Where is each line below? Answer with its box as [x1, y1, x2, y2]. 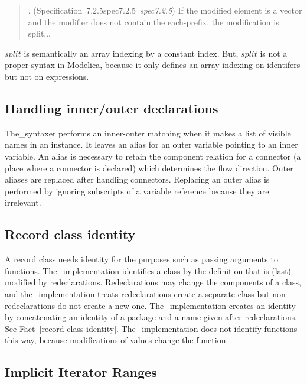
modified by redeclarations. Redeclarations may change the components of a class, [5, 276, 301, 288]
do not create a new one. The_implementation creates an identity [57, 299, 296, 311]
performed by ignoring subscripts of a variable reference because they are [5, 184, 269, 197]
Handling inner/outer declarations [5, 99, 218, 117]
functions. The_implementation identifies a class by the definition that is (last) [5, 264, 292, 276]
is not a [260, 47, 288, 59]
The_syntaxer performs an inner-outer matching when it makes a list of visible [5, 126, 291, 139]
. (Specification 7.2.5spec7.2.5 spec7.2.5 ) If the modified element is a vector [28, 4, 302, 16]
